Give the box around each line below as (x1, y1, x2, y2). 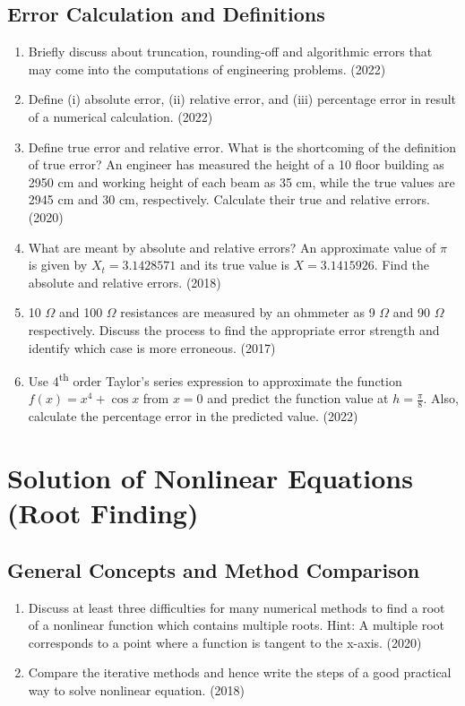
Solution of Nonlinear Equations (7, 459, 413, 495)
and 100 (58, 303, 103, 322)
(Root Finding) (7, 495, 199, 531)
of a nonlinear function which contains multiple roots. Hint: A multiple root (28, 616, 445, 634)
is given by (28, 255, 88, 274)
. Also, (423, 389, 459, 408)
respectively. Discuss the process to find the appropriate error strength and (28, 320, 440, 339)
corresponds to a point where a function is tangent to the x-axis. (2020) (28, 633, 422, 651)
